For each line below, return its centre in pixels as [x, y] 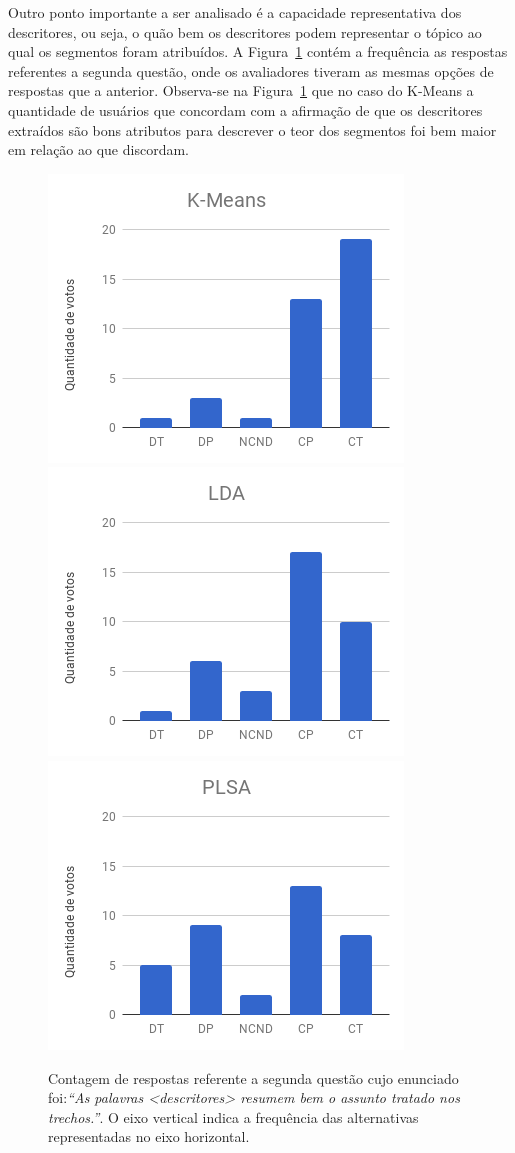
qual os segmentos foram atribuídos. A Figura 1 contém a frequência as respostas [258, 51]
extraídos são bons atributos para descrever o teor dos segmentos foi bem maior [252, 129]
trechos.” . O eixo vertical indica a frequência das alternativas [233, 1116]
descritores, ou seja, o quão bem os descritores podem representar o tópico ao [245, 31]
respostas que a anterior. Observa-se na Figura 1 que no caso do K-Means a [241, 90]
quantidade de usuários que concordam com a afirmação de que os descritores [245, 109]
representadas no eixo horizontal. [149, 1136]
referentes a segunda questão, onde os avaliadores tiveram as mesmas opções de [251, 70]
